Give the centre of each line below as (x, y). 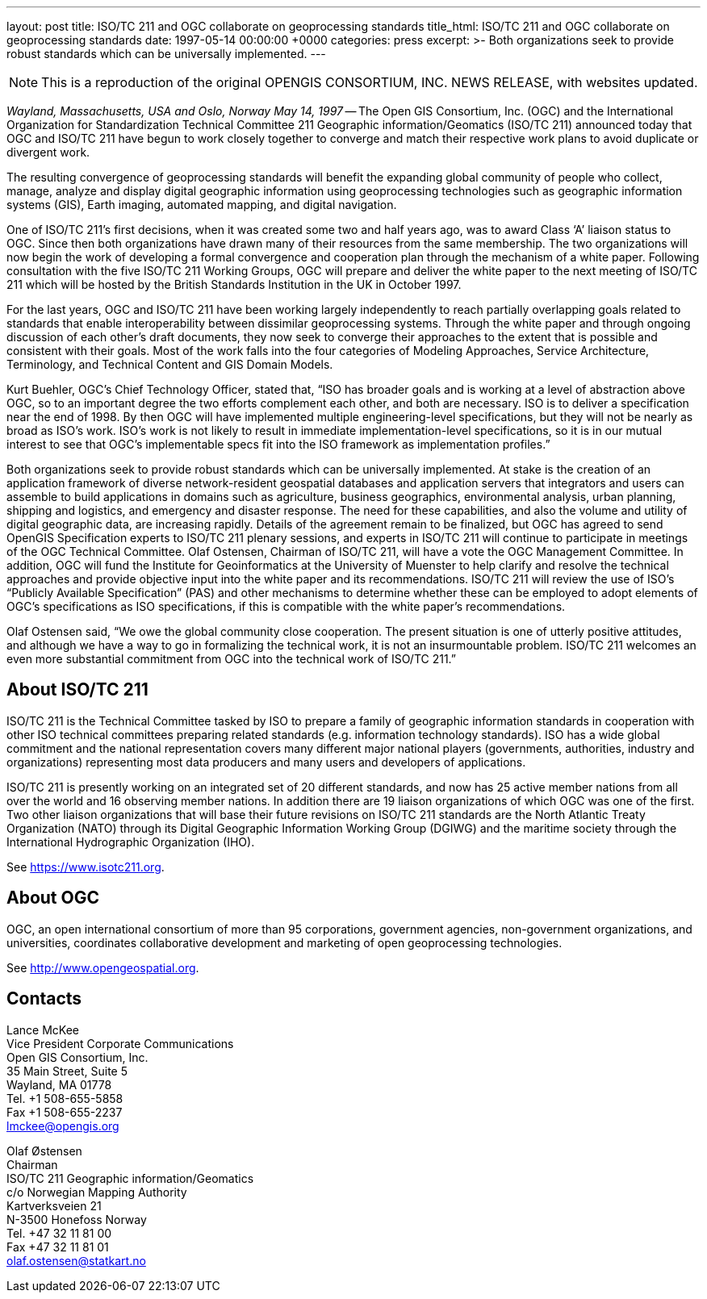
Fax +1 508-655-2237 (65, 1112)
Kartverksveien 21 (54, 1205)
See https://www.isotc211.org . (86, 867)
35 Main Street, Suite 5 (67, 1071)
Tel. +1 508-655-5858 (65, 1098)
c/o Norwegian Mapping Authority (97, 1192)
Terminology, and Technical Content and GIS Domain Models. (170, 364)
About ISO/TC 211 (77, 690)
